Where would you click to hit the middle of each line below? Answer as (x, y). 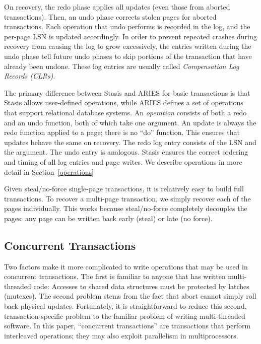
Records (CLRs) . (30, 76)
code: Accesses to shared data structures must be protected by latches (141, 286)
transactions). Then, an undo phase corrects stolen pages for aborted (110, 16)
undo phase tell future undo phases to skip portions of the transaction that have (128, 56)
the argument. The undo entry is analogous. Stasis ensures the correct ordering (126, 152)
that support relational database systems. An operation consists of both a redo (125, 112)
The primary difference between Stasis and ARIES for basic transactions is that (127, 92)
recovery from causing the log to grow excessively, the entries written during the (128, 46)
